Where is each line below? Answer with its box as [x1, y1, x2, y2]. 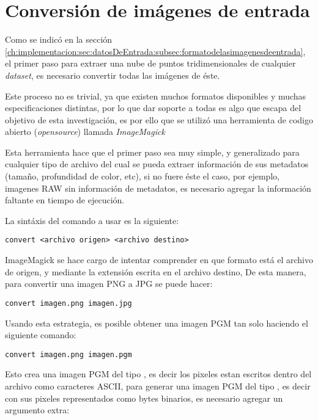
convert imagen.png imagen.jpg [5, 299, 132, 308]
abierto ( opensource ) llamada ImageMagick [5, 125, 165, 138]
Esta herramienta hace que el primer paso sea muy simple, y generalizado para [5, 145, 300, 158]
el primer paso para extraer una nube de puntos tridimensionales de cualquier [5, 57, 296, 70]
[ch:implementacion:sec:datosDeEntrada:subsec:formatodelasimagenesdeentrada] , [5, 45, 306, 57]
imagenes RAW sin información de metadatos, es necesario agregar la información [5, 181, 311, 194]
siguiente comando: [5, 328, 76, 341]
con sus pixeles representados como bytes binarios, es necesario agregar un [5, 391, 283, 404]
